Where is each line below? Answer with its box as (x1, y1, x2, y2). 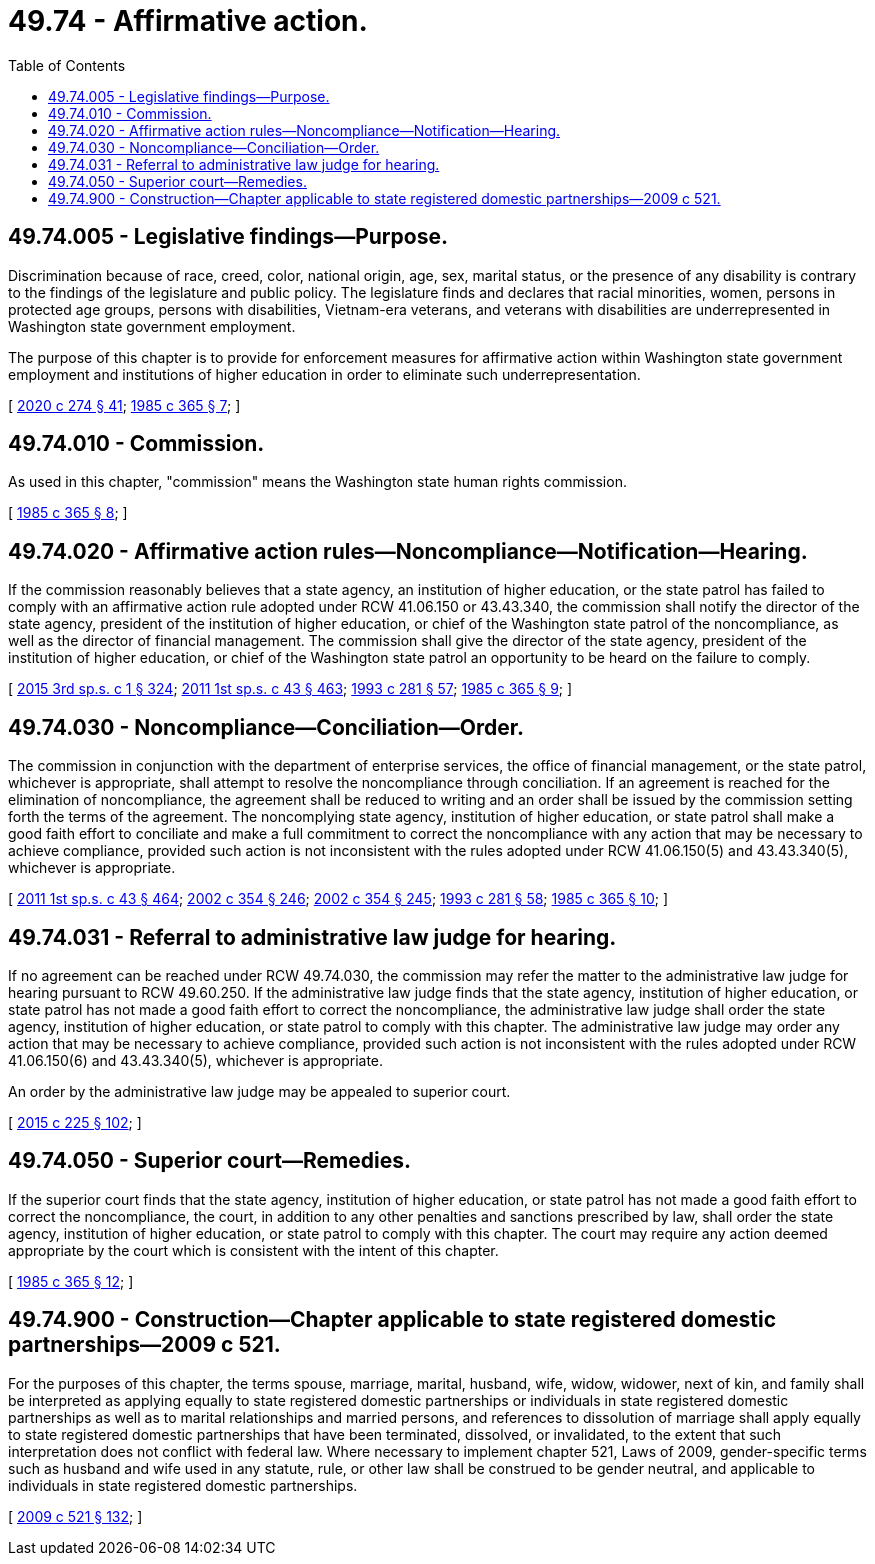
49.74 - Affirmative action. (8, 4, 368, 38)
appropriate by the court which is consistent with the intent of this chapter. (8, 1241, 499, 1259)
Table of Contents (8, 56, 126, 74)
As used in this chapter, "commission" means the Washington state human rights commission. (8, 473, 627, 491)
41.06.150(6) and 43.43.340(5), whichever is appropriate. (8, 1051, 384, 1069)
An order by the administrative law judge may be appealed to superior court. (8, 1082, 511, 1100)
